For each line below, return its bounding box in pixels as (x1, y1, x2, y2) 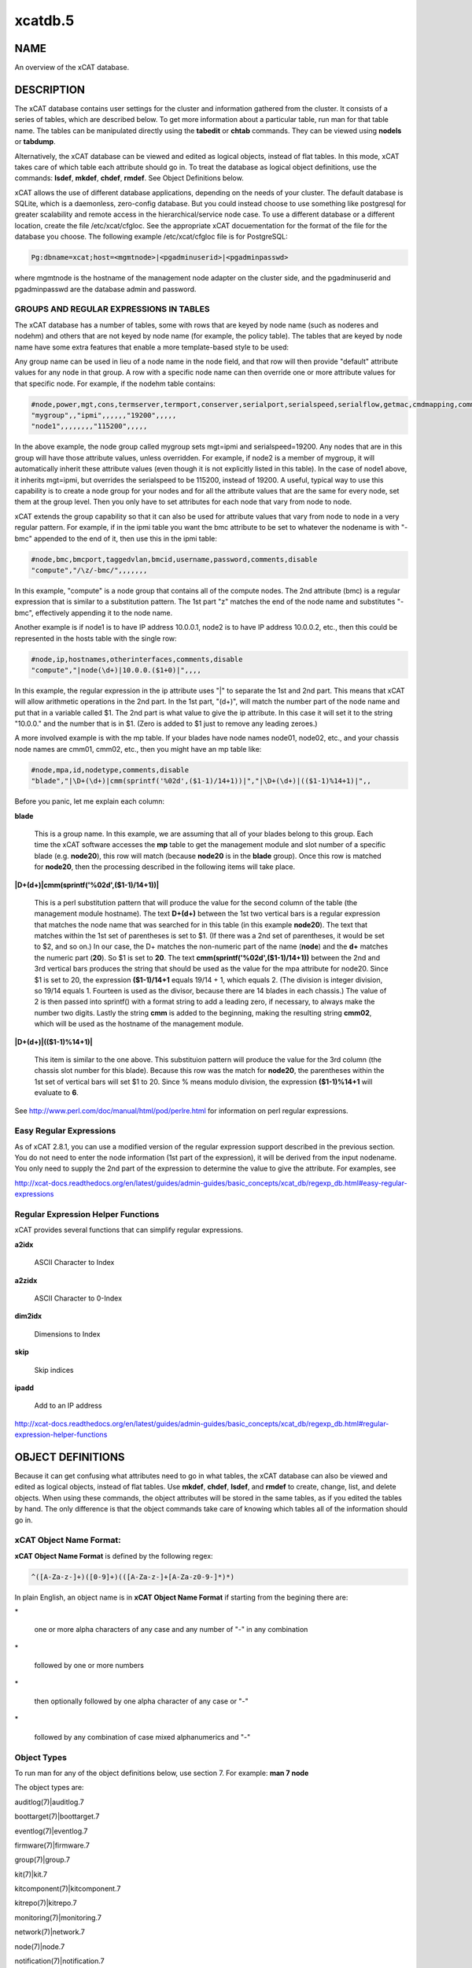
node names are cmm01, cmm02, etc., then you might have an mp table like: (14, 744, 262, 753)
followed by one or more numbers (34, 1661, 145, 1670)
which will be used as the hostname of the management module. (34, 1019, 244, 1029)
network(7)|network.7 (14, 1927, 86, 1937)
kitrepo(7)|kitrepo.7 (14, 1898, 78, 1908)
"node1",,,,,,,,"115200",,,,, (31, 422, 148, 431)
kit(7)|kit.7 (14, 1870, 47, 1879)
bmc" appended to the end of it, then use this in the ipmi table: (14, 534, 218, 543)
